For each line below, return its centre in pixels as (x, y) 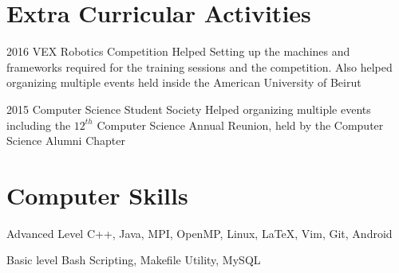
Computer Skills (97, 195)
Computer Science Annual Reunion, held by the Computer (240, 125)
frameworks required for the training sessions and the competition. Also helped (199, 66)
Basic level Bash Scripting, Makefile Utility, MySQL (134, 260)
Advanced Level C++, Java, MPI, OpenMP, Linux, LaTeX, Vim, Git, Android (199, 233)
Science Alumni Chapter (66, 140)
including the (39, 125)
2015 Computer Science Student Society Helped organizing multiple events (189, 109)
